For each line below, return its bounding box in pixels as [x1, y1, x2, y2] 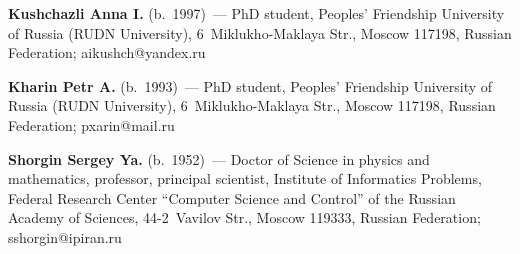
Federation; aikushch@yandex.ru [8, 42, 206, 63]
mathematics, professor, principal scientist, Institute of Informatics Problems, [8, 168, 482, 189]
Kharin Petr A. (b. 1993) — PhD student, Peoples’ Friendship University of [8, 75, 493, 96]
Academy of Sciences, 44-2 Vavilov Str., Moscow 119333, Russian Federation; [8, 207, 481, 228]
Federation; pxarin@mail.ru [8, 114, 175, 135]
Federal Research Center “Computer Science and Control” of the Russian [8, 187, 456, 208]
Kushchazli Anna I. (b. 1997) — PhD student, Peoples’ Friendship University [8, 3, 505, 23]
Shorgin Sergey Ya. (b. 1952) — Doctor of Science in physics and [8, 148, 430, 169]
